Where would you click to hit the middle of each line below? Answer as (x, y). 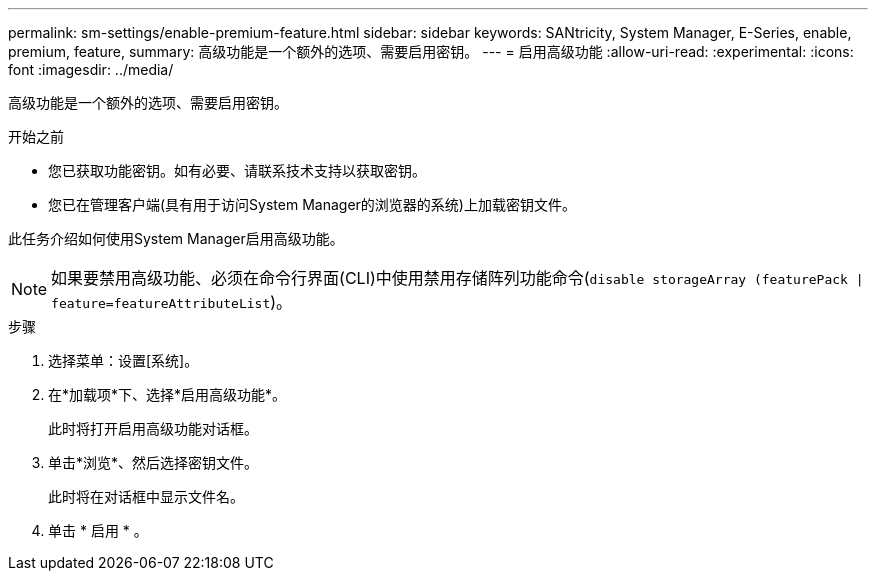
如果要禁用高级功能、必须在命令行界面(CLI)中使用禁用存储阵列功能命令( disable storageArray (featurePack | (457, 278)
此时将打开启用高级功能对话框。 (153, 428)
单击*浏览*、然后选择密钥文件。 (153, 462)
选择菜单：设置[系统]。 (123, 360)
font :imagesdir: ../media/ (91, 69)
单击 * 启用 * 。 (98, 530)
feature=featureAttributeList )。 (172, 302)
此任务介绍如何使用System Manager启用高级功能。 (176, 238)
